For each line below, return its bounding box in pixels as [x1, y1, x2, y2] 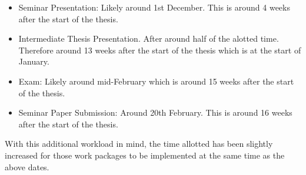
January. [18, 55, 49, 68]
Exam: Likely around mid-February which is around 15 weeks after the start [18, 75, 294, 87]
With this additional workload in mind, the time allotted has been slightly [5, 137, 273, 150]
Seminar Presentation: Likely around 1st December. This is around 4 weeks [18, 1, 290, 13]
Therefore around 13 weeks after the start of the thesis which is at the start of [18, 43, 301, 56]
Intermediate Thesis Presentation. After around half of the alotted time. [18, 32, 279, 45]
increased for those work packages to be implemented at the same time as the [5, 149, 285, 161]
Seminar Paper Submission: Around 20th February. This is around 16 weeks [18, 106, 292, 119]
